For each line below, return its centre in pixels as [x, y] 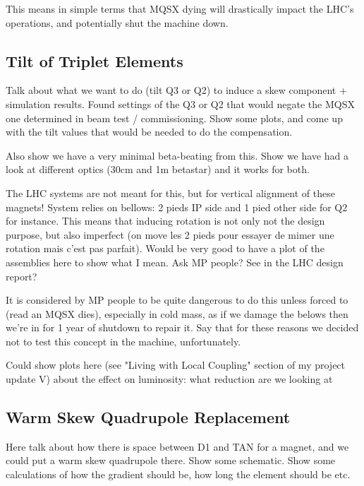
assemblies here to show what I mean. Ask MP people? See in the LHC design [175, 262]
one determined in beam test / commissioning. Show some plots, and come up [174, 118]
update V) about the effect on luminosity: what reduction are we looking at [169, 379]
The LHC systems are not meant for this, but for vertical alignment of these [170, 192]
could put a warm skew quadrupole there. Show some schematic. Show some [171, 460]
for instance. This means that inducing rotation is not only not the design [165, 221]
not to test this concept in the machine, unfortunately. [123, 341]
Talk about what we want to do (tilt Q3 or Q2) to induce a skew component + [176, 90]
